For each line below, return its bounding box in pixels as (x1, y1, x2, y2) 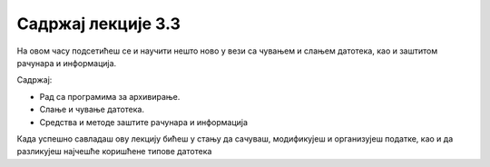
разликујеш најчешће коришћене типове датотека (16, 146, 212, 157)
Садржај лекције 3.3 (16, 14, 181, 34)
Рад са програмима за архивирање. (39, 91, 181, 102)
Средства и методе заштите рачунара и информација (39, 116, 249, 127)
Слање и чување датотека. (39, 104, 145, 115)
